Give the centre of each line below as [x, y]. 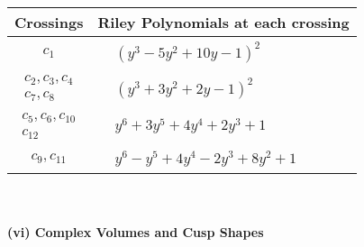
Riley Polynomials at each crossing [223, 22]
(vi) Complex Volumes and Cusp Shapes [136, 232]
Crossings [49, 22]
